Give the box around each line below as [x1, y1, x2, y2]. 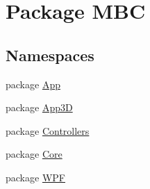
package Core [6, 147, 62, 161]
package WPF [6, 170, 65, 184]
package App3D [6, 100, 73, 115]
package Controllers [6, 123, 90, 138]
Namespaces [6, 44, 94, 65]
